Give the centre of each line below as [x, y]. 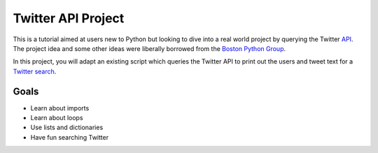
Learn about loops [57, 118]
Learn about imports [60, 108]
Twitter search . [35, 71]
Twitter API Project [69, 18]
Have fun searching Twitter [69, 137]
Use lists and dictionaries [67, 127]
